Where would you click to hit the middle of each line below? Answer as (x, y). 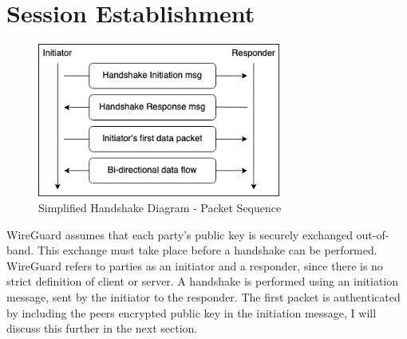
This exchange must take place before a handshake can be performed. (207, 250)
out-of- (373, 234)
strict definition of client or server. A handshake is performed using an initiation (203, 281)
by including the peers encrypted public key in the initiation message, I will (192, 312)
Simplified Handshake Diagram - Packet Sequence (160, 207)
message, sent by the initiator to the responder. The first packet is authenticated (203, 296)
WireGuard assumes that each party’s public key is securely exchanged (180, 234)
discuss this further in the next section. (102, 328)
